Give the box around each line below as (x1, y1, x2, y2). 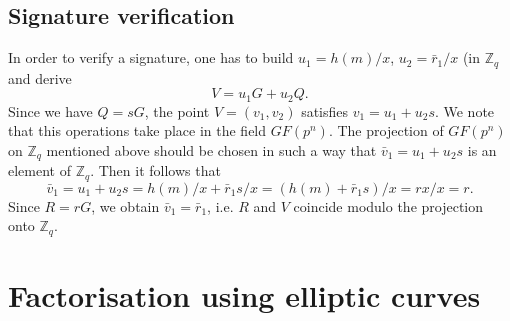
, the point (144, 100, 210, 121)
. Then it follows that (90, 160, 221, 181)
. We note (434, 100, 495, 121)
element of (8, 160, 71, 181)
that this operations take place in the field (8, 120, 267, 141)
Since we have (8, 100, 93, 121)
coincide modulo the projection (293, 195, 484, 216)
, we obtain (91, 195, 160, 216)
